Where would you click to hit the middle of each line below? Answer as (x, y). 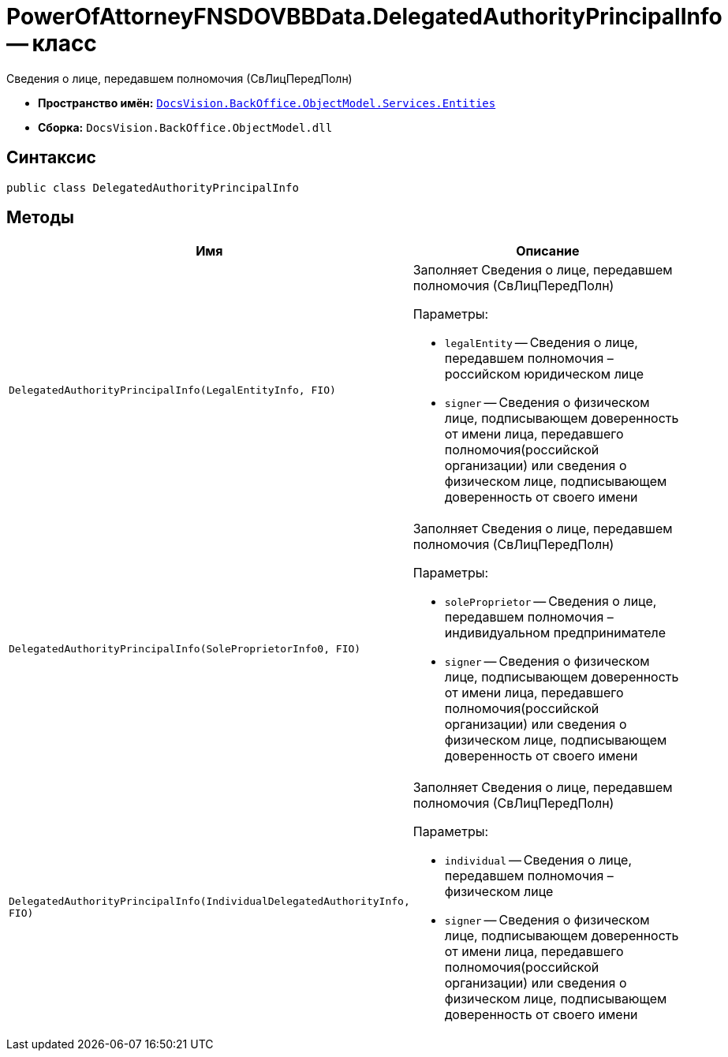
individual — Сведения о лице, (538, 860)
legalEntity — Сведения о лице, (541, 343)
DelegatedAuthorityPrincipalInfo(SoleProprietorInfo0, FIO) (185, 648)
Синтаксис (51, 158)
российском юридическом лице (544, 374)
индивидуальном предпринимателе (555, 633)
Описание (548, 251)
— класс (52, 43)
